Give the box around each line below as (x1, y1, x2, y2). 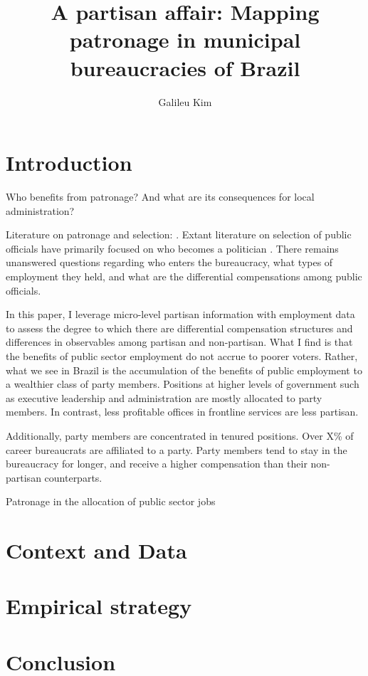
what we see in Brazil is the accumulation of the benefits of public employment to (6, 362, 362, 377)
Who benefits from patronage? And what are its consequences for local (6, 189, 315, 204)
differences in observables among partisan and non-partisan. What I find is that (6, 334, 353, 349)
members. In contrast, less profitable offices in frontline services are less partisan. (6, 404, 359, 419)
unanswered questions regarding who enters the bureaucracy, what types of (6, 255, 333, 270)
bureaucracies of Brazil (70, 53, 300, 82)
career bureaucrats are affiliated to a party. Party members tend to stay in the (6, 442, 347, 457)
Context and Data (6, 536, 187, 565)
